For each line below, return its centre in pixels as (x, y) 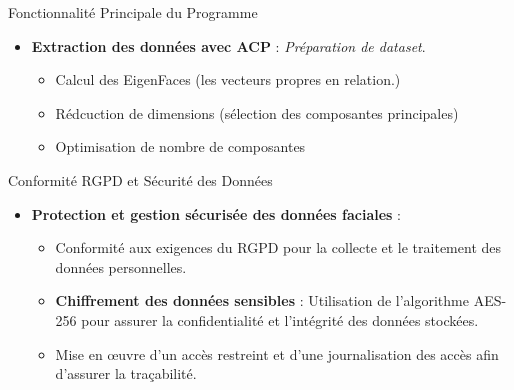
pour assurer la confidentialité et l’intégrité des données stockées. (280, 319)
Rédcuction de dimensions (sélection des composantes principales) (257, 112)
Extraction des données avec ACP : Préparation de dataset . (228, 45)
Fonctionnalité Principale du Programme (133, 12)
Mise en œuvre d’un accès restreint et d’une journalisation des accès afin (277, 353)
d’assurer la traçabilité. (126, 373)
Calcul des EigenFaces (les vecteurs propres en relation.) (228, 79)
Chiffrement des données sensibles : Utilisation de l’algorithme (262, 300)
